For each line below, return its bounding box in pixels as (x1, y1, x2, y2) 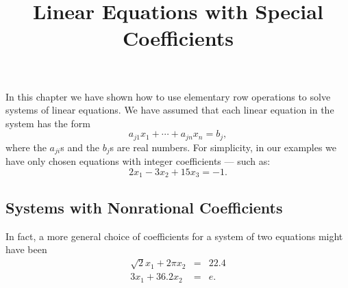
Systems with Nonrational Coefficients (5, 196, 283, 218)
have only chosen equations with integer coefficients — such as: (5, 154, 271, 168)
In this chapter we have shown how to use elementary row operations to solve (5, 89, 331, 103)
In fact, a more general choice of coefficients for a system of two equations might (5, 228, 343, 243)
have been (5, 242, 47, 257)
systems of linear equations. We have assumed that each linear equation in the (5, 103, 334, 117)
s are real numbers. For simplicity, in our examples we (110, 140, 337, 154)
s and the (60, 140, 100, 154)
